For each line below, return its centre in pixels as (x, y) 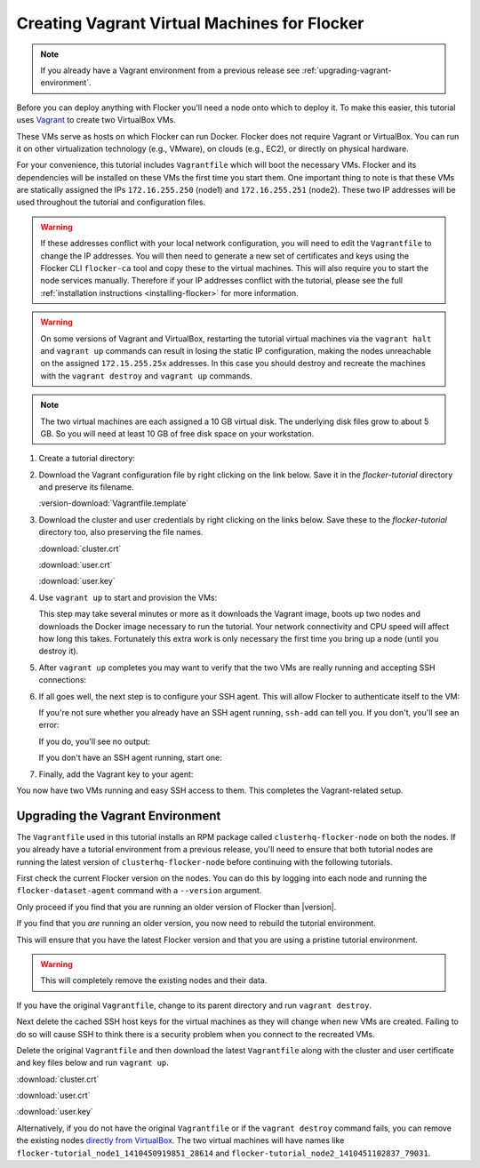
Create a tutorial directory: (87, 459)
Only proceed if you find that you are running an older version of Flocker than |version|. (176, 907)
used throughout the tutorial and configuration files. (111, 202)
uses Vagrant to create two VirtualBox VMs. (96, 120)
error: (49, 725)
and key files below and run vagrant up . (92, 1063)
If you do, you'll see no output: (95, 741)
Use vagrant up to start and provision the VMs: (128, 597)
